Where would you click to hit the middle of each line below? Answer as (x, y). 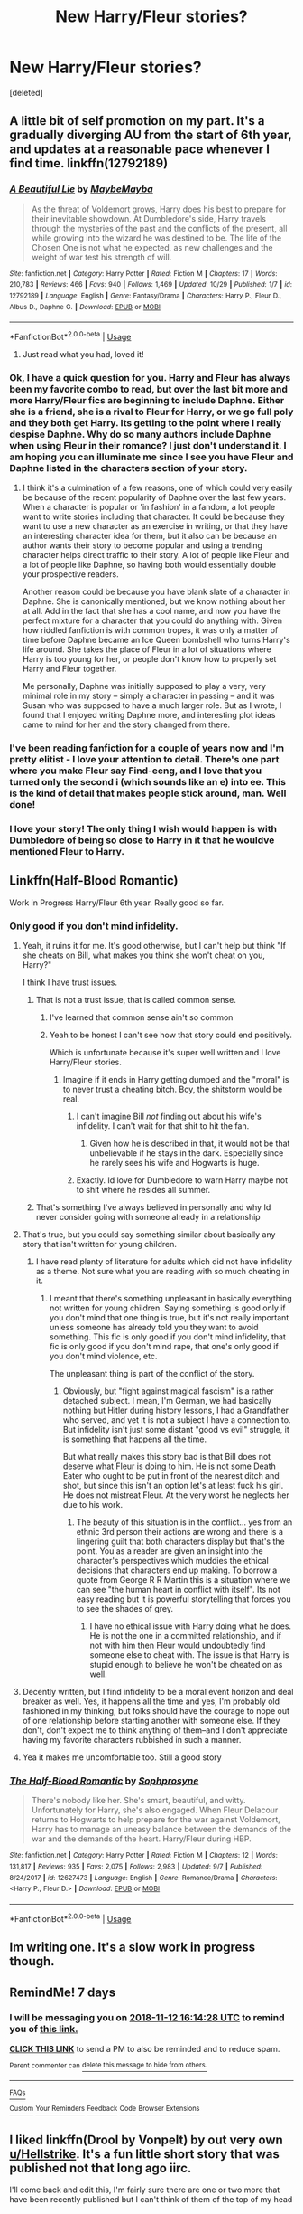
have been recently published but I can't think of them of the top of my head (151, 2199)
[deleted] (26, 92)
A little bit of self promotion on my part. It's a (137, 121)
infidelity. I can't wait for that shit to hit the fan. (163, 1126)
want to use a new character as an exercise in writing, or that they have (155, 526)
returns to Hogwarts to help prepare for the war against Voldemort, (156, 1820)
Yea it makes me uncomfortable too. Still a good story (122, 1757)
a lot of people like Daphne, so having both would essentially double (149, 565)
